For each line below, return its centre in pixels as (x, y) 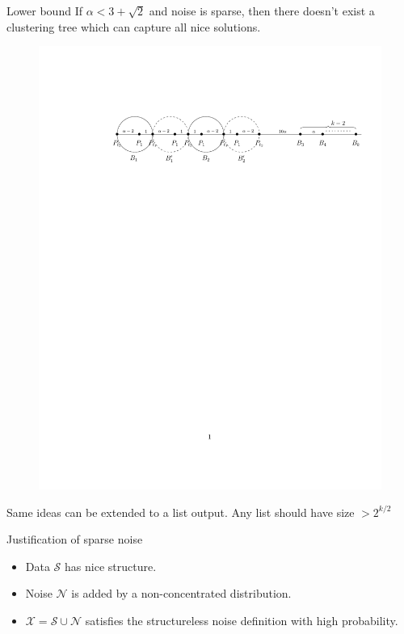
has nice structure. (111, 566)
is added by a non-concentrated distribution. (181, 593)
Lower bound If (44, 10)
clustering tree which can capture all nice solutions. (134, 26)
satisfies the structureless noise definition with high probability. (242, 621)
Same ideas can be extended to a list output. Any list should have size (181, 512)
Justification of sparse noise (75, 539)
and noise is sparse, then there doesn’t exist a (262, 10)
